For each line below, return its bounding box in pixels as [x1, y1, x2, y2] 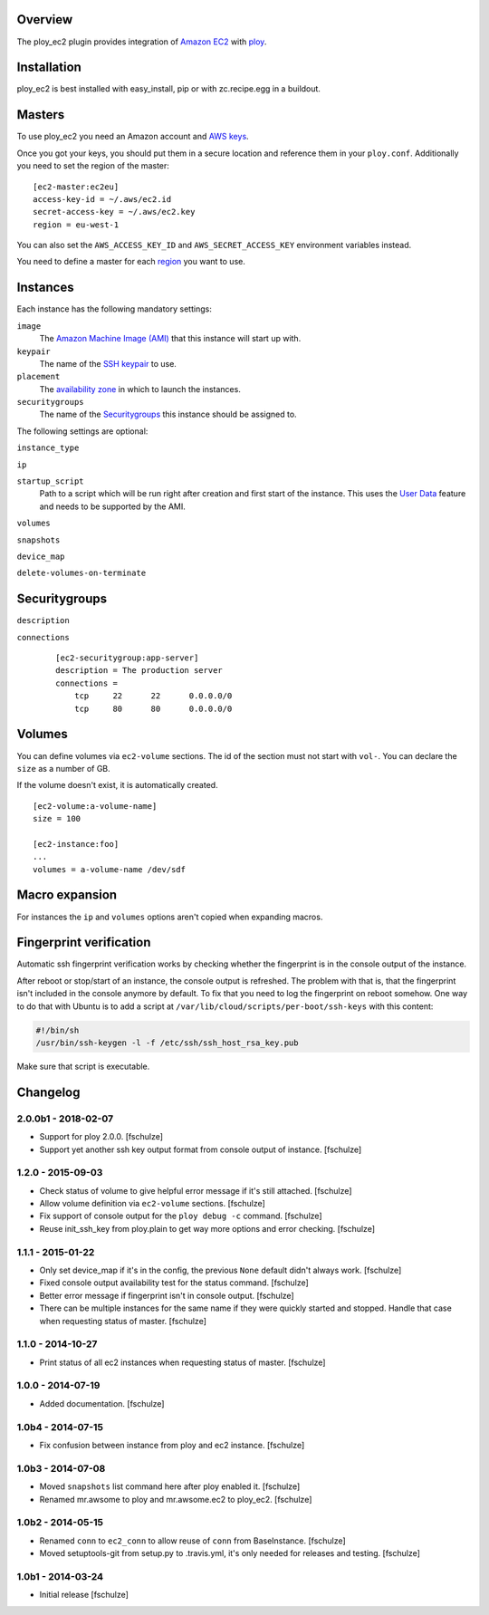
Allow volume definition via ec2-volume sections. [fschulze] [39, 1198, 266, 1209]
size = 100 [33, 813, 81, 824]
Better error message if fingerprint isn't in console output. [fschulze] [39, 1290, 294, 1301]
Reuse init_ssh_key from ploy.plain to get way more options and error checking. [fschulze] [39, 1223, 376, 1234]
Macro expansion [16, 888, 118, 903]
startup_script [16, 476, 85, 486]
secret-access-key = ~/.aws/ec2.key [33, 207, 196, 217]
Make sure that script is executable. [16, 1061, 150, 1072]
